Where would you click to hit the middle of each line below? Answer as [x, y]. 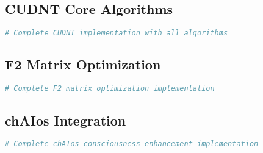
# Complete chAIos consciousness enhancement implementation [132, 144]
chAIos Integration [66, 120]
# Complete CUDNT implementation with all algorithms [117, 33]
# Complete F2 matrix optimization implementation [110, 89]
